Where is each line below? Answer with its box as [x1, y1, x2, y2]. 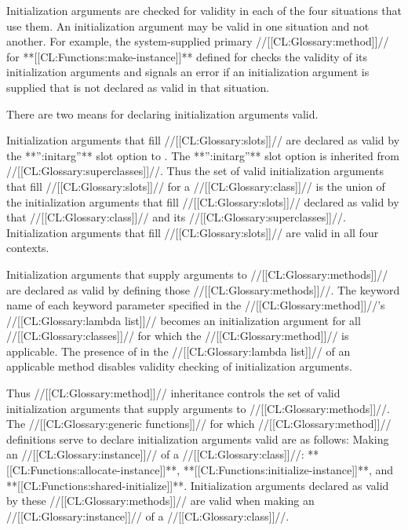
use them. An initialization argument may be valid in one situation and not [6, 17, 370, 34]
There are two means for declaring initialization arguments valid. [6, 105, 319, 122]
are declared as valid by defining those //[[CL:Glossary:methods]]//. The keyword [6, 281, 400, 298]
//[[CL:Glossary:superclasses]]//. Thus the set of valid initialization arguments [6, 163, 384, 179]
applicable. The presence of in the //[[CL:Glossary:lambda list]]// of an [6, 342, 351, 359]
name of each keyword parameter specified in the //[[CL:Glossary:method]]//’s [6, 297, 385, 313]
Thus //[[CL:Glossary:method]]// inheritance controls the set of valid [6, 385, 341, 401]
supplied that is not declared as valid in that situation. [6, 79, 270, 95]
